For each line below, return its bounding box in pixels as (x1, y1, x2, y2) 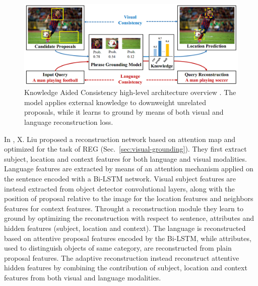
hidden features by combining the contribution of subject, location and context (4, 262, 247, 273)
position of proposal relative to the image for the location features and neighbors (4, 193, 253, 204)
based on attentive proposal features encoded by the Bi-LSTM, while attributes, (4, 232, 251, 243)
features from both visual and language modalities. (4, 272, 161, 282)
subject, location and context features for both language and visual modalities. (4, 153, 247, 164)
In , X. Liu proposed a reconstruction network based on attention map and (4, 133, 236, 144)
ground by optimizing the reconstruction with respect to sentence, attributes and (4, 213, 254, 223)
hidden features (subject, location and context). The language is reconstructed (4, 222, 246, 233)
